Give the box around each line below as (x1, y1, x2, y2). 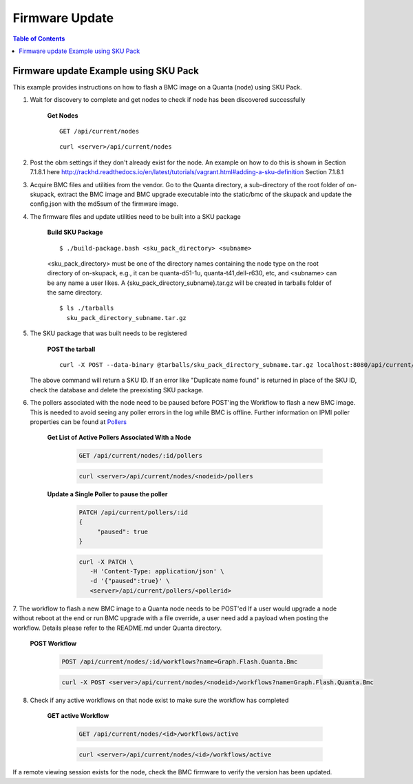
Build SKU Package (47, 228, 103, 237)
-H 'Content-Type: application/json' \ (89, 568, 224, 575)
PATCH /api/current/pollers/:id (78, 508, 189, 516)
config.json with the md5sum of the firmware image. (30, 200, 179, 208)
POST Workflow (30, 639, 77, 647)
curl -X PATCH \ (78, 558, 134, 566)
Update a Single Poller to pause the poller (47, 489, 168, 498)
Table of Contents (12, 34, 65, 43)
